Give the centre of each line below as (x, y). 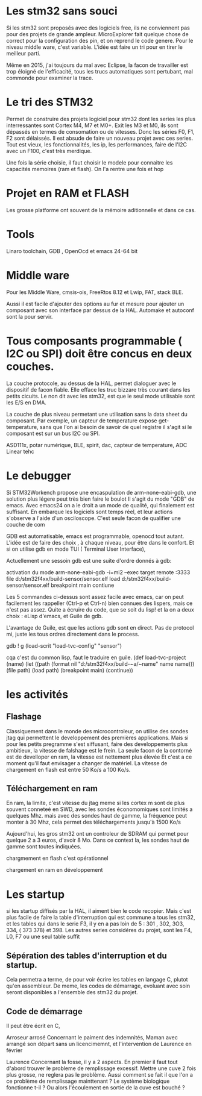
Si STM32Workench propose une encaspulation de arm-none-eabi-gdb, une (101, 492)
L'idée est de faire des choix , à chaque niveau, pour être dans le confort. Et (100, 542)
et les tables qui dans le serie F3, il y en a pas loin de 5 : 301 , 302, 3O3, (95, 924)
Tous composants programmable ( (94, 341)
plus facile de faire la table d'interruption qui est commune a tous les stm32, (101, 918)
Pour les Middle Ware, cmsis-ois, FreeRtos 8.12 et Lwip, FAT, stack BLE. (95, 292)
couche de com (26, 524)
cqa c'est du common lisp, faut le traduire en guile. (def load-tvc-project (96, 657)
